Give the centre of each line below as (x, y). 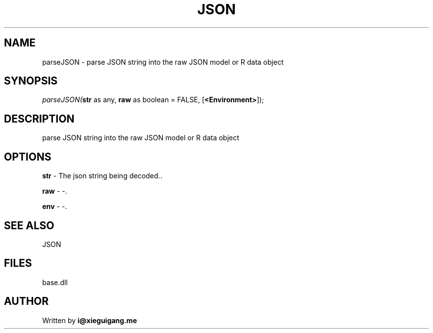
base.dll (55, 282)
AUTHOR (26, 301)
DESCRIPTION (39, 119)
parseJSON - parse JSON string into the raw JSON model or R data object (163, 62)
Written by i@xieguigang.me (89, 320)
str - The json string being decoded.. (102, 176)
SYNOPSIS (31, 81)
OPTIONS (28, 157)
